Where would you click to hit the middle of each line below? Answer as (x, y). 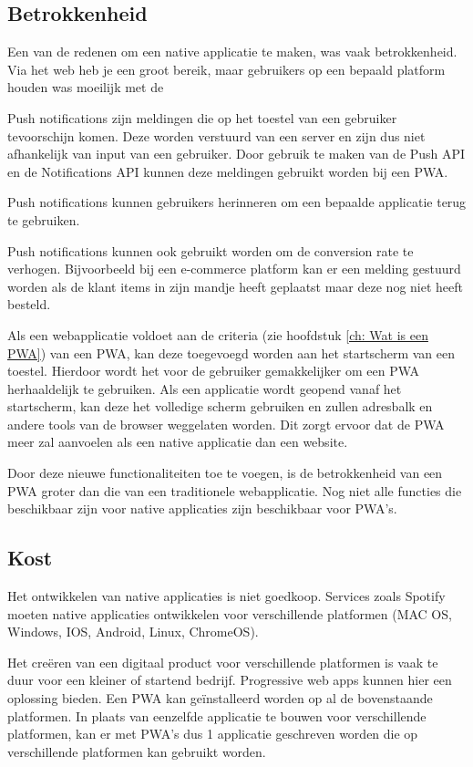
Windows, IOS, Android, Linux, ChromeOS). (133, 632)
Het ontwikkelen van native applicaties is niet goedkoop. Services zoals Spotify (226, 596)
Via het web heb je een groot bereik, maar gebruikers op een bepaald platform (226, 69)
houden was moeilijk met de (86, 87)
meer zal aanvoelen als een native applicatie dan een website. (178, 442)
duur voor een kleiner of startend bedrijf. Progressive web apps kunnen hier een (230, 680)
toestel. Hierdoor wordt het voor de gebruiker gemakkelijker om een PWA (214, 371)
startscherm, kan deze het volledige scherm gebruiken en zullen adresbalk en (220, 406)
